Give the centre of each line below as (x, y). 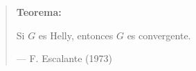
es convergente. (159, 35)
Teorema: (39, 12)
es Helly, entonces (76, 35)
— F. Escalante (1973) (64, 58)
